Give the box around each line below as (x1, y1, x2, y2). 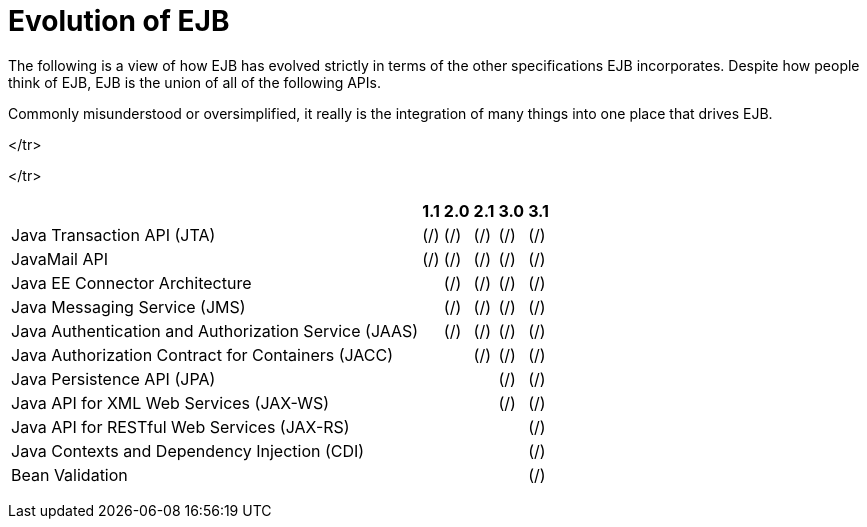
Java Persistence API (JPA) (11, 368, 216, 389)
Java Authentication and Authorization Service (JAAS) (11, 320, 419, 341)
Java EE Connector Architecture (11, 272, 252, 293)
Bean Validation (11, 464, 128, 485)
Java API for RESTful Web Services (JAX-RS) (11, 416, 350, 437)
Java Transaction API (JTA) (11, 224, 216, 245)
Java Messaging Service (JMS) (11, 296, 246, 317)
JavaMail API (11, 248, 109, 269)
